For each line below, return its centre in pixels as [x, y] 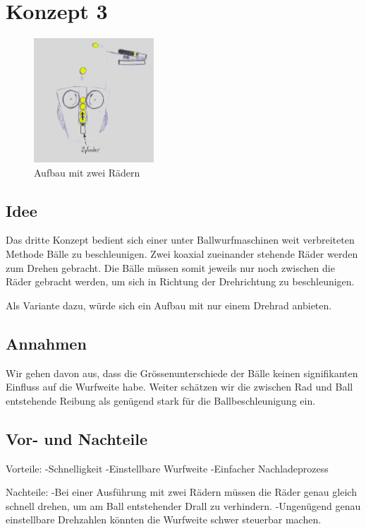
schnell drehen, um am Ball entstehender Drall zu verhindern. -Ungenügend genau [183, 505]
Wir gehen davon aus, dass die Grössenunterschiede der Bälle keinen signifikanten [182, 373]
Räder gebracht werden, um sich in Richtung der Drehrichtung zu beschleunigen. [180, 281]
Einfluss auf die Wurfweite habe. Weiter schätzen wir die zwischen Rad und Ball [179, 387]
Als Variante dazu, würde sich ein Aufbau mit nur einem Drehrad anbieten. [169, 305]
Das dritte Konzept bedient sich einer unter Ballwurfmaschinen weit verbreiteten [180, 240]
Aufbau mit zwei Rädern [87, 172]
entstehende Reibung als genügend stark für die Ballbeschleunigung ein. [161, 400]
